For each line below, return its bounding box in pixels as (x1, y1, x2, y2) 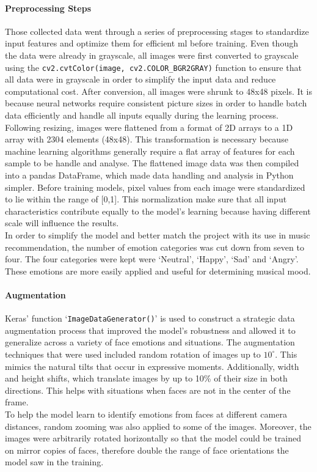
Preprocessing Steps (5, 1, 92, 14)
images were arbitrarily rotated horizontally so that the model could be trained (5, 432, 302, 444)
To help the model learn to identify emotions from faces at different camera (5, 407, 287, 420)
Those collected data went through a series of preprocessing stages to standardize (5, 24, 309, 37)
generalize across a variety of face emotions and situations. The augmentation (5, 336, 295, 348)
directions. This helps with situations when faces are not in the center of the (5, 383, 291, 396)
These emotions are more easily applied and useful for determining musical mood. (5, 264, 311, 277)
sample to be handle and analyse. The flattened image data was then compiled (5, 157, 299, 169)
